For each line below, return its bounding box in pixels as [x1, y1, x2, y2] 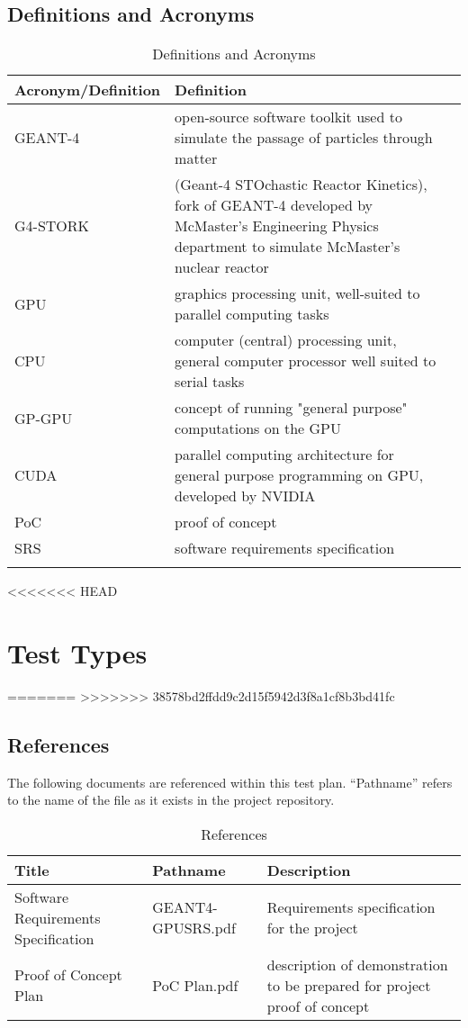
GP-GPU [14, 407, 73, 428]
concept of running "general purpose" [175, 397, 408, 419]
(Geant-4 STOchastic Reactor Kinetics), [175, 174, 427, 195]
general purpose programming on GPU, [175, 464, 424, 486]
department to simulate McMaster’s [175, 236, 400, 257]
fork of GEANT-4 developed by [175, 194, 373, 216]
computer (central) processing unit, [175, 329, 397, 351]
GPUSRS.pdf [152, 917, 236, 939]
